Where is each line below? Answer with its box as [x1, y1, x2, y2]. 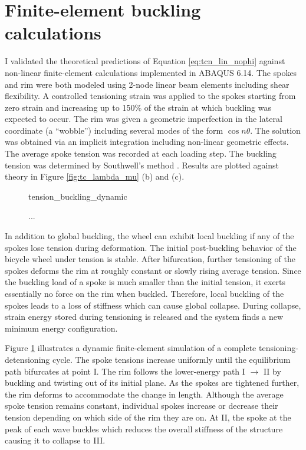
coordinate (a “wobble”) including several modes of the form [5, 124, 223, 136]
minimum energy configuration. [5, 322, 118, 334]
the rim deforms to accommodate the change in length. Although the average [5, 388, 284, 400]
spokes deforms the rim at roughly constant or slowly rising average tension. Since [5, 264, 301, 276]
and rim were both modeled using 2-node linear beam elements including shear [5, 78, 289, 90]
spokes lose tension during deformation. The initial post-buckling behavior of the [5, 241, 297, 253]
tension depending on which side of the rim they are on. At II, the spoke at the [5, 411, 291, 423]
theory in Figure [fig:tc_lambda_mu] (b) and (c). [5, 170, 185, 183]
